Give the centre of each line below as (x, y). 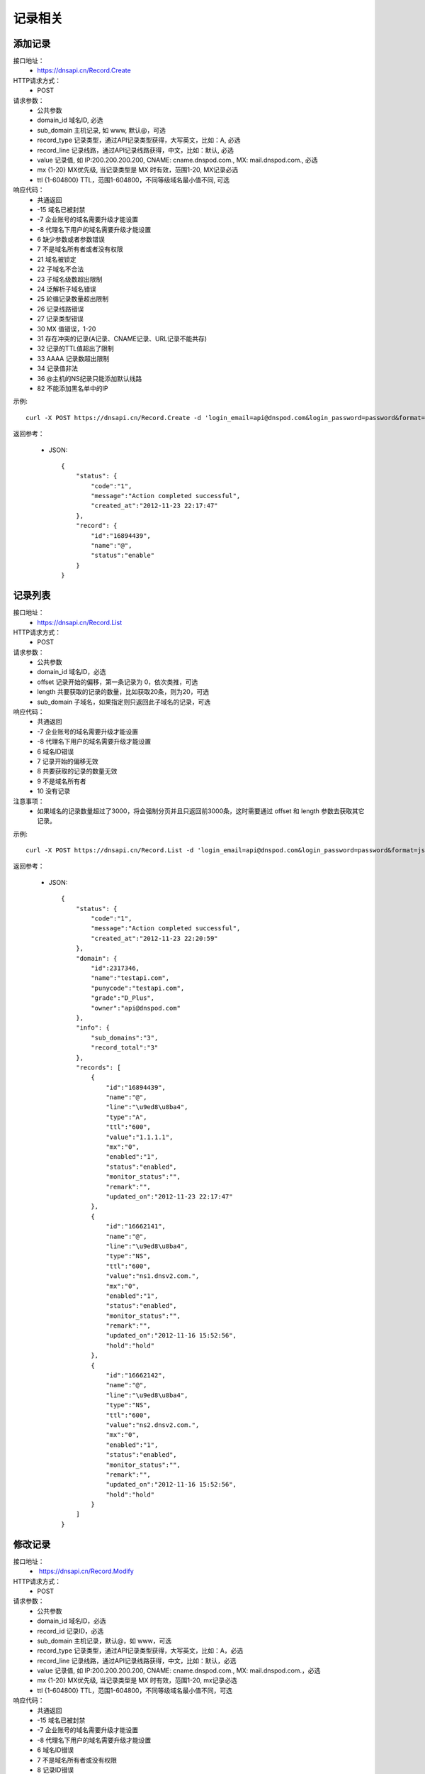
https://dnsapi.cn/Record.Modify (86, 1571)
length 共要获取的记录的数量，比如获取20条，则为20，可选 (123, 692)
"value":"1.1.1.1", (140, 1137)
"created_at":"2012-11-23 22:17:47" (155, 506)
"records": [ (98, 1067)
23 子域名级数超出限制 (70, 279)
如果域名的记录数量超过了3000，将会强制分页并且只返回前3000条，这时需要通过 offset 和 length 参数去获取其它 (201, 811)
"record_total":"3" (125, 1048)
